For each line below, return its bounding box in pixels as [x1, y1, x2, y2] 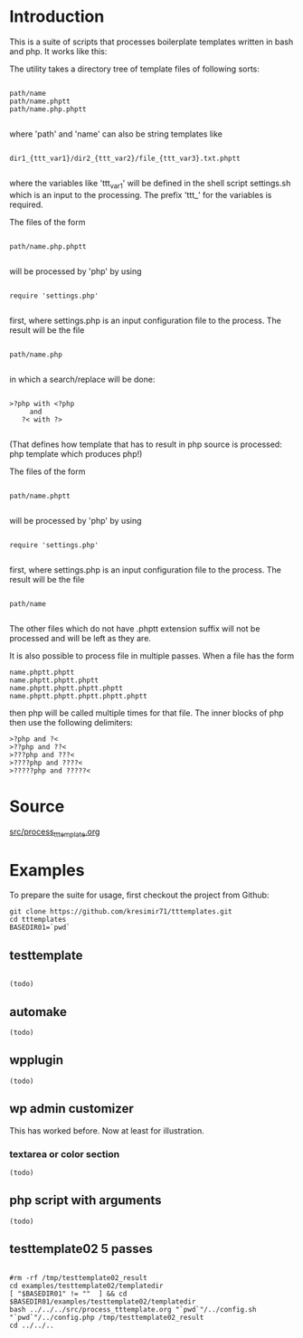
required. [9, 199, 43, 210]
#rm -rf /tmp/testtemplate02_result [9, 1273, 147, 1282]
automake [9, 1004, 68, 1020]
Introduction [9, 6, 105, 27]
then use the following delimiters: [9, 716, 134, 727]
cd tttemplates [9, 916, 67, 925]
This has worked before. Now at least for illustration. [9, 1124, 205, 1136]
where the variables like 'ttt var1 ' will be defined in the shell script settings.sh [9, 177, 291, 191]
